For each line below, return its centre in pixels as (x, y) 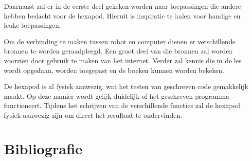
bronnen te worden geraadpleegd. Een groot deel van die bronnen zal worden (118, 51)
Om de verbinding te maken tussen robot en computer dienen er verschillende (120, 41)
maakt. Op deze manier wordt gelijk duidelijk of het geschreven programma (117, 96)
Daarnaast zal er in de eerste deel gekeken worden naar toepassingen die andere (123, 6)
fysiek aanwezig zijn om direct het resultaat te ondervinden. (93, 115)
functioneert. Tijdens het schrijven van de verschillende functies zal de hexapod (122, 105)
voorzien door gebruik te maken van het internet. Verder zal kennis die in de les (123, 60)
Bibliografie (43, 148)
